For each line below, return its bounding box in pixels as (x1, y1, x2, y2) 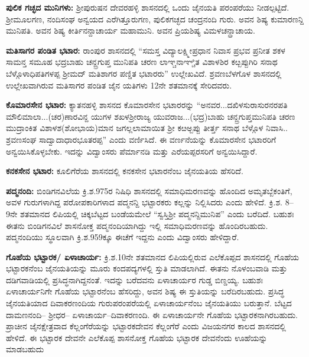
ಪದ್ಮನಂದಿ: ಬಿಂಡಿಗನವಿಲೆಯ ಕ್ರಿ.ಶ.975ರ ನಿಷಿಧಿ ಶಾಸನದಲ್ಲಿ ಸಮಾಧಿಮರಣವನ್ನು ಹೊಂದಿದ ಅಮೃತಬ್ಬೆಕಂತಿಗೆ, (6, 184, 292, 196)
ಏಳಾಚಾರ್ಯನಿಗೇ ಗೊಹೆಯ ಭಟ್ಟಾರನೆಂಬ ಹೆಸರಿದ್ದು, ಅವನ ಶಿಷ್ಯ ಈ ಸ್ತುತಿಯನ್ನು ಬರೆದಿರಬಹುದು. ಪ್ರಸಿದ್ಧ (6, 285, 284, 297)
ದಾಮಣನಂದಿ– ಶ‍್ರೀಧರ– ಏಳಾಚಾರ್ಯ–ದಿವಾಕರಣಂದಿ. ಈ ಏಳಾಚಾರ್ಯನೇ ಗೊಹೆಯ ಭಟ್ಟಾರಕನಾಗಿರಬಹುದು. (6, 308, 298, 320)
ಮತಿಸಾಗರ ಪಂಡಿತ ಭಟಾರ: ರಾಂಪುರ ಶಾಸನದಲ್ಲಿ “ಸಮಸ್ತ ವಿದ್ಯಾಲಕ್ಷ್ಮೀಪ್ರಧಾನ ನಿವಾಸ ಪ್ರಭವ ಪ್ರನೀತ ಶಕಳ (6, 44, 285, 56)
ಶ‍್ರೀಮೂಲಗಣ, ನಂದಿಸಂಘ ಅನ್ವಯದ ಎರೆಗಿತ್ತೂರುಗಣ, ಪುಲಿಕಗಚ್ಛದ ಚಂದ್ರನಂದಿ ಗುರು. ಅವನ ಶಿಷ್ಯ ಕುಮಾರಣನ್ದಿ (6, 12, 304, 25)
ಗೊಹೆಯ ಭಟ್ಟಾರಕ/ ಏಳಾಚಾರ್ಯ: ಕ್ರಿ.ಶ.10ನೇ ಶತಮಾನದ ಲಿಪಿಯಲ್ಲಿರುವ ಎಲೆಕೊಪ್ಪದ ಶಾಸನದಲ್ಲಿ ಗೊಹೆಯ (6, 250, 300, 263)
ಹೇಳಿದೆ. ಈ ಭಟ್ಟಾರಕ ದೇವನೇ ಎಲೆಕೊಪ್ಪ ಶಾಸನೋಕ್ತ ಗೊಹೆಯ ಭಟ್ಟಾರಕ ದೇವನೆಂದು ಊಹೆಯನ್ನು (6, 331, 268, 343)
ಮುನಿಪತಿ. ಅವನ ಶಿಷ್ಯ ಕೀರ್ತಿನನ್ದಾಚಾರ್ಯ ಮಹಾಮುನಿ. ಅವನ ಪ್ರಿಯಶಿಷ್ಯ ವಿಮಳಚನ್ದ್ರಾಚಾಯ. (6, 24, 255, 37)
